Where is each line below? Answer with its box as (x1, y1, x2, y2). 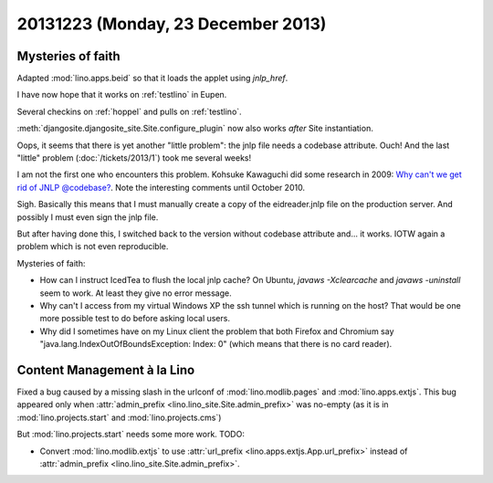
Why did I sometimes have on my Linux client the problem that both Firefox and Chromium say (39, 325, 394, 337)
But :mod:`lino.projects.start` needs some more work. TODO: (16, 429, 246, 440)
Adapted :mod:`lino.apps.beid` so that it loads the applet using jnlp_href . (16, 73, 288, 84)
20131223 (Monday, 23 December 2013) (16, 14, 327, 34)
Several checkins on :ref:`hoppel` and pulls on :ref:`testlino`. (16, 106, 242, 117)
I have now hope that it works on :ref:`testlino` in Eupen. (16, 89, 227, 100)
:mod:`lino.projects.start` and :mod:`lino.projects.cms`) (16, 412, 222, 423)
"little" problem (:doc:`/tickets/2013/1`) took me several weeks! (16, 152, 252, 163)
